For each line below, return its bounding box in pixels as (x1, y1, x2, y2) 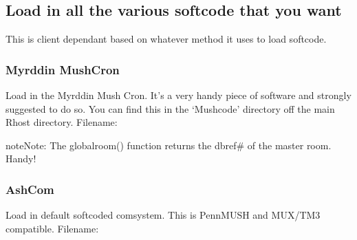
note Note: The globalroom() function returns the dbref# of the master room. (6, 138, 332, 152)
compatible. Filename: (6, 221, 99, 235)
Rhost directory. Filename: (6, 115, 118, 129)
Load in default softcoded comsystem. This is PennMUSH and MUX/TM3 (6, 208, 321, 222)
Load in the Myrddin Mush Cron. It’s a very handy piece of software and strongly (6, 88, 351, 102)
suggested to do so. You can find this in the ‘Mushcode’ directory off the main (6, 101, 335, 116)
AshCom (6, 180, 54, 197)
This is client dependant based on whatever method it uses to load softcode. (6, 32, 327, 46)
